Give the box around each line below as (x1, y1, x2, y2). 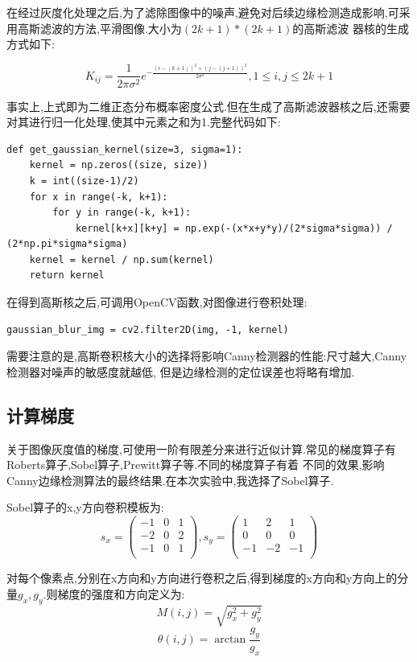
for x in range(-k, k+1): (29, 191, 168, 203)
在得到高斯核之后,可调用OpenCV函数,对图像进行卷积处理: (6, 294, 308, 310)
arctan (214, 634, 246, 646)
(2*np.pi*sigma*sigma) (6, 238, 128, 250)
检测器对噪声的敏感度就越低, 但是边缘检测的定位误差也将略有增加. (6, 363, 355, 380)
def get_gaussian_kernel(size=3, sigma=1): (6, 143, 243, 155)
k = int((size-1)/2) (29, 175, 139, 187)
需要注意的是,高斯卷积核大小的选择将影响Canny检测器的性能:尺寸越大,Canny (6, 347, 407, 364)
